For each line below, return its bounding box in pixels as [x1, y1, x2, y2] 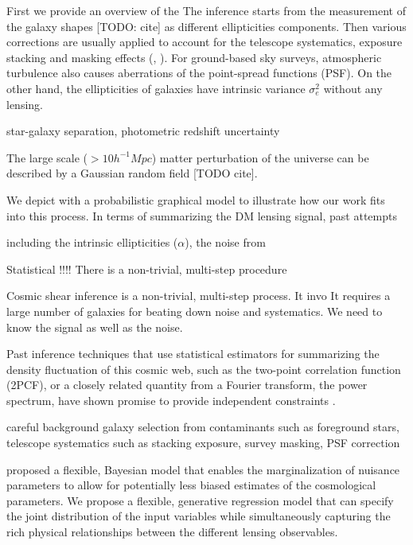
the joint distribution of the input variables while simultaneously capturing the [6, 508, 391, 524]
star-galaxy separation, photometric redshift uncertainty [6, 123, 280, 139]
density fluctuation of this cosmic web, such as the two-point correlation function [6, 360, 401, 377]
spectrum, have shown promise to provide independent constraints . [6, 391, 336, 408]
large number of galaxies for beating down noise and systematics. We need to [6, 302, 383, 319]
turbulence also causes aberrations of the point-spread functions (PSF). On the [6, 64, 392, 81]
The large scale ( [6, 149, 88, 165]
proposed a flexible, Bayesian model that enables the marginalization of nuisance [6, 461, 400, 477]
